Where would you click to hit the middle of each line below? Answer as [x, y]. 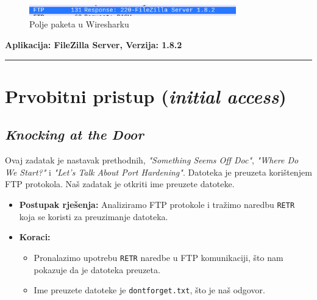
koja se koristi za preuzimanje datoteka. [94, 216]
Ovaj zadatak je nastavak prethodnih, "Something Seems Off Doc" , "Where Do [152, 160]
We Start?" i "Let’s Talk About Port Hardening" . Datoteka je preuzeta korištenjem [158, 172]
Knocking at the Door [74, 134]
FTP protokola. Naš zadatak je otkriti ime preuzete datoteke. [120, 184]
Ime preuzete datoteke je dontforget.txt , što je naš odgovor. [149, 290]
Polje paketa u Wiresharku [79, 24]
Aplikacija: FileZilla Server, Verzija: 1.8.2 [94, 45]
